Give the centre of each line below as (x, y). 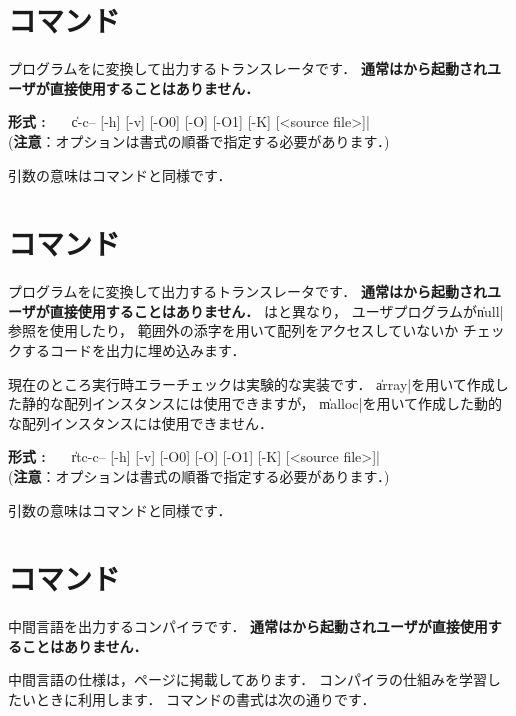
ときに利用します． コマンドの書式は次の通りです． (205, 699)
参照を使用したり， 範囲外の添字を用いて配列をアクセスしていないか (233, 330)
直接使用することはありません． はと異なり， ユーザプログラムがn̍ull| (276, 310)
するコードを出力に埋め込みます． (133, 350)
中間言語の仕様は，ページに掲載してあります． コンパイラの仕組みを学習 (247, 679)
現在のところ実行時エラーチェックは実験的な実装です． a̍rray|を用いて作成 (251, 383)
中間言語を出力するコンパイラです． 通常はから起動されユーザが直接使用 (248, 626)
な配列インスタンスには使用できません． (141, 422)
